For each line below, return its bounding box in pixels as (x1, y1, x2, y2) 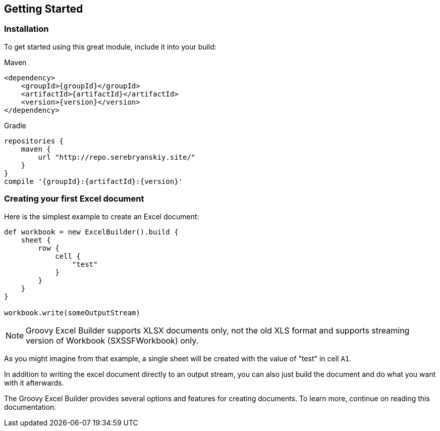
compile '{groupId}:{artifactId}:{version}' (4, 177, 183, 185)
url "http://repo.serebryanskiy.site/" (38, 153, 196, 161)
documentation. (4, 402, 57, 411)
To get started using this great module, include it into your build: (4, 42, 216, 51)
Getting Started (4, 3, 83, 15)
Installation (4, 24, 49, 34)
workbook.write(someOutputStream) (4, 308, 140, 317)
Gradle (4, 121, 26, 130)
